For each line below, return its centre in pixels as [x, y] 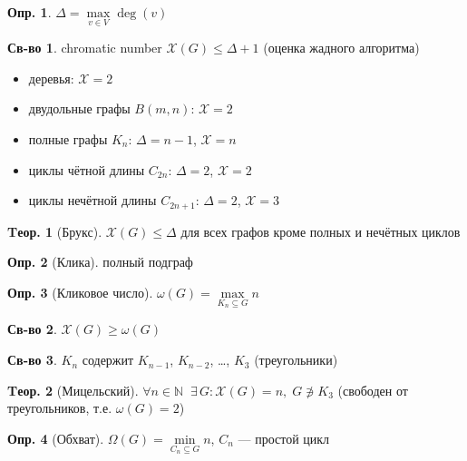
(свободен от [373, 390]
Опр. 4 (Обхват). [56, 438]
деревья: [51, 78]
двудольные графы [79, 108]
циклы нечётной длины [92, 200]
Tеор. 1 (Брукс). [55, 231]
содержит [108, 360]
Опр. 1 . [29, 12]
